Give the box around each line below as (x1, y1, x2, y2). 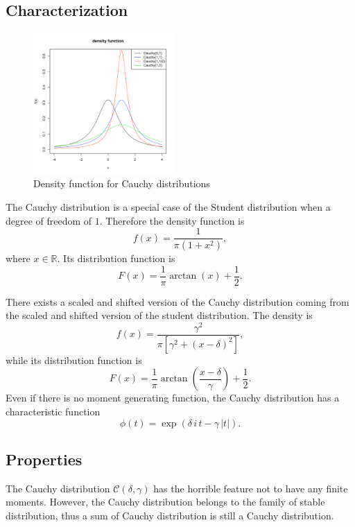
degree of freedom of (6, 213, 92, 227)
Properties (6, 449, 83, 469)
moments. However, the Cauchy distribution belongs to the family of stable (6, 494, 325, 509)
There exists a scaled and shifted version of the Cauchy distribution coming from (6, 294, 349, 309)
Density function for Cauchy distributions (33, 176, 210, 191)
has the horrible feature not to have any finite (153, 481, 348, 495)
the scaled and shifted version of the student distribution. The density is (6, 308, 313, 322)
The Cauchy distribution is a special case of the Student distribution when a (6, 199, 331, 214)
